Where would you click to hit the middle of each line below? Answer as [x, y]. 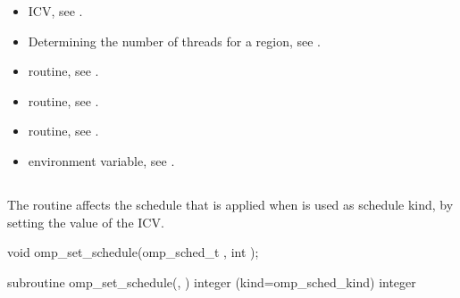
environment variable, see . [101, 160]
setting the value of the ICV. [86, 222]
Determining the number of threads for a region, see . [175, 41]
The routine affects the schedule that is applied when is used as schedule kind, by [230, 204]
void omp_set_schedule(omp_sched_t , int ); [133, 252]
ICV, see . [55, 11]
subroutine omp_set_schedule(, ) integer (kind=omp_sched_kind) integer [212, 281]
